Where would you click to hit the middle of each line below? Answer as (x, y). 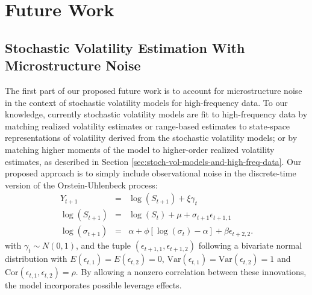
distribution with (36, 259)
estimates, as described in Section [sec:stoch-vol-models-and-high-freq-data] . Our (153, 161)
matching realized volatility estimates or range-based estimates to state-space (148, 126)
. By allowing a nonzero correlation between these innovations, (191, 272)
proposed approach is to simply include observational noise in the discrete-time (151, 173)
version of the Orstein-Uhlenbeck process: (81, 185)
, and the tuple (104, 245)
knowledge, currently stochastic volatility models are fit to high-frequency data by (156, 114)
